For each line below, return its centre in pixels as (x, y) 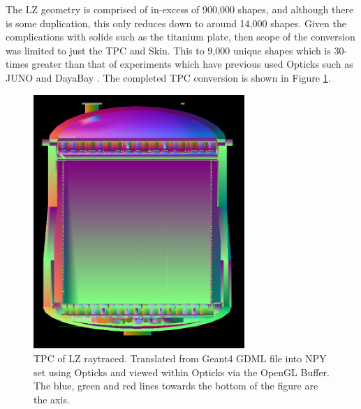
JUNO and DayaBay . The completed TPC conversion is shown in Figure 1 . (168, 77)
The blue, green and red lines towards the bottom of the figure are (176, 386)
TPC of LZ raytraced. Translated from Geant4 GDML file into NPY (180, 358)
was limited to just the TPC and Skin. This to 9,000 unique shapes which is (168, 50)
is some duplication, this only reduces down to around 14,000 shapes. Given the (176, 23)
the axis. (52, 399)
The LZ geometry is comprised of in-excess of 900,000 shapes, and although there (180, 9)
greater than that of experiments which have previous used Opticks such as (192, 64)
